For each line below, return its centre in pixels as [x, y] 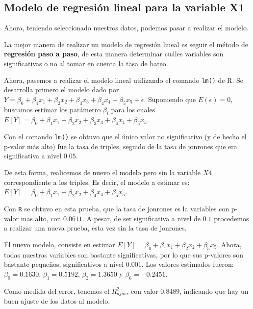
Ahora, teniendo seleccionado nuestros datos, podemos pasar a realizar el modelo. [126, 28]
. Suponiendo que [170, 99]
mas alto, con [41, 218]
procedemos [231, 218]
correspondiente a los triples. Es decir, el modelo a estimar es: [97, 182]
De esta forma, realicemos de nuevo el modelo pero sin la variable [102, 172]
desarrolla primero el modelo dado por [62, 90]
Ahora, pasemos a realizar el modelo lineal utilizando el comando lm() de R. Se [124, 80]
